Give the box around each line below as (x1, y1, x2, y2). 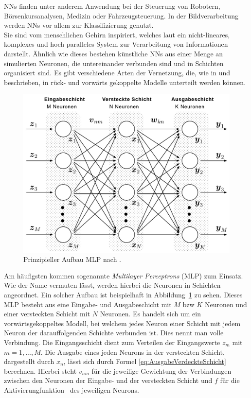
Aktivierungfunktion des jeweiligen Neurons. (4, 384, 139, 395)
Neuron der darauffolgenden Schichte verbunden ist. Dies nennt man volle (4, 328, 224, 338)
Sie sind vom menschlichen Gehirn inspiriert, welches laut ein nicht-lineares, (4, 29, 230, 39)
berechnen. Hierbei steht (4, 365, 77, 376)
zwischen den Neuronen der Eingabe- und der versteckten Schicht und (4, 375, 213, 385)
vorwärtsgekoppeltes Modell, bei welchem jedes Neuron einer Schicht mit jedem (4, 318, 241, 328)
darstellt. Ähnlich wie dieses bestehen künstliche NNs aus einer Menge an (4, 48, 223, 58)
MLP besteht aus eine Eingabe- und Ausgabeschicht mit (4, 299, 172, 309)
